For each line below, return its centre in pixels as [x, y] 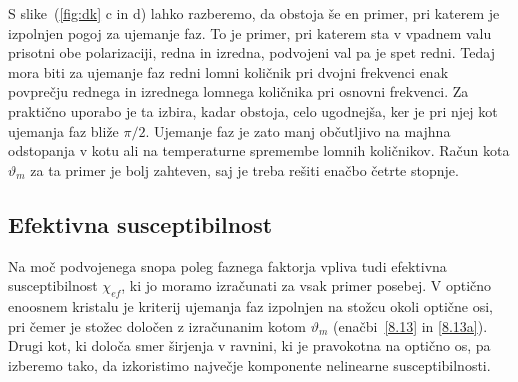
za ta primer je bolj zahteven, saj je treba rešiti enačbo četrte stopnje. [244, 169]
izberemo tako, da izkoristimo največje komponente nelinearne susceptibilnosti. [249, 364]
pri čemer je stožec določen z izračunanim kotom [157, 325]
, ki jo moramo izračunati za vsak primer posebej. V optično [306, 285]
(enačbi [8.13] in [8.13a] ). [410, 325]
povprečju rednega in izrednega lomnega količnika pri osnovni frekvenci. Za [238, 91]
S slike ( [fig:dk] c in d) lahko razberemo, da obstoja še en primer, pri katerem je [254, 13]
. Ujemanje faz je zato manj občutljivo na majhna [298, 130]
